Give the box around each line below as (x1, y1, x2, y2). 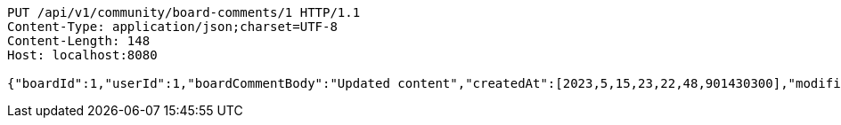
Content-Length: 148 (7, 34, 151, 48)
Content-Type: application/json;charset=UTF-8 (7, 20, 338, 34)
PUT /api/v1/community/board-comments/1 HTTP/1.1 (7, 5, 361, 20)
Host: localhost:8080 (7, 48, 158, 62)
